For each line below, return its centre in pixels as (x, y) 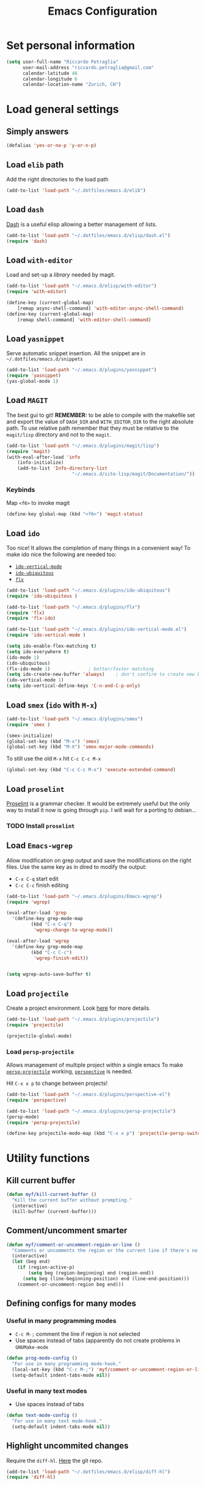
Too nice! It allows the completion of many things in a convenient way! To (99, 548)
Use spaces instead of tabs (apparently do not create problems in (98, 1341)
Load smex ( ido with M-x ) (52, 705)
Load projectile (38, 993)
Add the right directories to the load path (57, 179)
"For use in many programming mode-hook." (67, 1364)
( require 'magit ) (28, 451)
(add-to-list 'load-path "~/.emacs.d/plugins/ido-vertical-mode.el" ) (97, 629)
